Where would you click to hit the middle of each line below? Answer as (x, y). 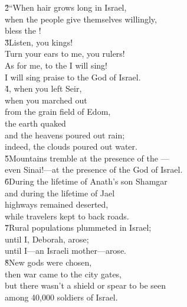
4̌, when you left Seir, (43, 88)
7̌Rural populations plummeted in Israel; (78, 227)
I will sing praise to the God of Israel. (73, 77)
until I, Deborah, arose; (47, 239)
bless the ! (23, 30)
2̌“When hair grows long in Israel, (66, 7)
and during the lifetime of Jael (60, 193)
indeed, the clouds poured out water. (71, 146)
